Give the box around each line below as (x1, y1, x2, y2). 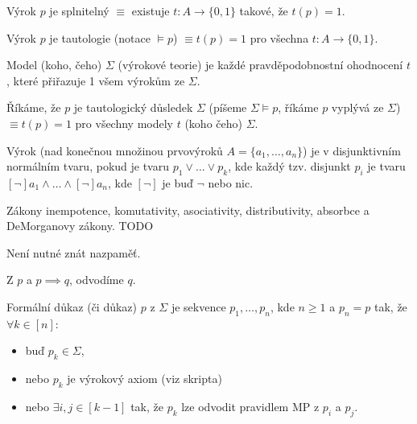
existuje (131, 2, 170, 19)
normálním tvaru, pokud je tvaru (6, 158, 169, 175)
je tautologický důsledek (73, 99, 193, 116)
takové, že (239, 2, 288, 19)
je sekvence (171, 298, 226, 315)
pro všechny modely (75, 114, 174, 131)
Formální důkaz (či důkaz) (6, 298, 138, 315)
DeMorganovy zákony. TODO (6, 217, 154, 234)
